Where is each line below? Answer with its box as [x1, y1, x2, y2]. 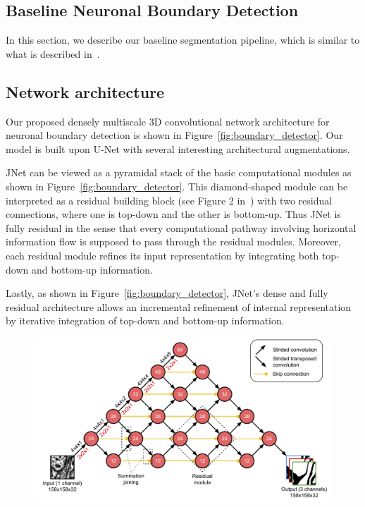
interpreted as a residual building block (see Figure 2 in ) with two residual [6, 193, 333, 207]
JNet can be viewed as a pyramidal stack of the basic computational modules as [6, 165, 352, 180]
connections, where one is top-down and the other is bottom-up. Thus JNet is [6, 207, 341, 221]
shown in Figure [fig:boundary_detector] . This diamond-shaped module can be [6, 178, 348, 193]
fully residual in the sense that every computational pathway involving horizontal [6, 220, 357, 235]
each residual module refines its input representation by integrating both [6, 248, 319, 262]
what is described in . [6, 46, 100, 61]
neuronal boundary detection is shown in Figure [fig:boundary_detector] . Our [6, 128, 343, 142]
